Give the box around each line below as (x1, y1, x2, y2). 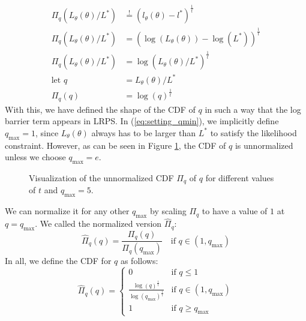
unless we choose (5, 151, 66, 163)
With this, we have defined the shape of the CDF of (5, 103, 196, 115)
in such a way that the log (205, 103, 301, 115)
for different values (205, 171, 274, 184)
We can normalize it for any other (5, 205, 130, 217)
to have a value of (202, 205, 268, 217)
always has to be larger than (91, 126, 196, 139)
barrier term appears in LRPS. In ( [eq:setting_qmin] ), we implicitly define (5, 115, 279, 127)
